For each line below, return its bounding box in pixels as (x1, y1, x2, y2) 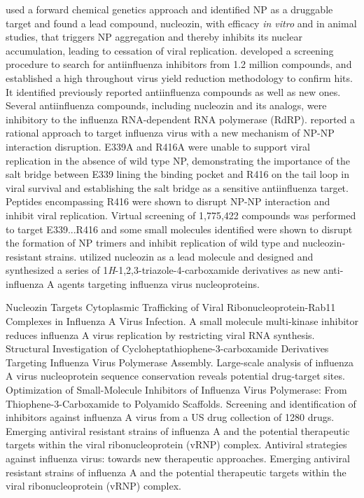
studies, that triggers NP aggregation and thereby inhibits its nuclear (6, 29, 302, 44)
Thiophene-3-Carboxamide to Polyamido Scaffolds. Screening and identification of (6, 396, 356, 410)
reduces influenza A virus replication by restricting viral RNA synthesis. (6, 327, 315, 342)
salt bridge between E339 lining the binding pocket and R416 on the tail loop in (6, 167, 349, 181)
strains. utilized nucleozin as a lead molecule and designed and (45, 249, 314, 263)
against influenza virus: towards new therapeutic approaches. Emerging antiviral (6, 451, 350, 465)
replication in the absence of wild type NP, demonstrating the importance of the (6, 153, 351, 167)
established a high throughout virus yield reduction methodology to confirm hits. (6, 70, 353, 85)
